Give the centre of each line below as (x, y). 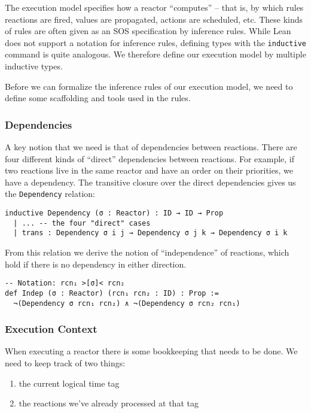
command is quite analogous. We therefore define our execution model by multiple (155, 54)
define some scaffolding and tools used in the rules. (98, 98)
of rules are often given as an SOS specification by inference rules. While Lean (148, 31)
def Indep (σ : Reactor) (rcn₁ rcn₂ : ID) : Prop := (112, 293)
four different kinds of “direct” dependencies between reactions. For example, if (150, 158)
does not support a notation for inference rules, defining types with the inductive (155, 42)
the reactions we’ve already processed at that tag (109, 403)
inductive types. (34, 66)
